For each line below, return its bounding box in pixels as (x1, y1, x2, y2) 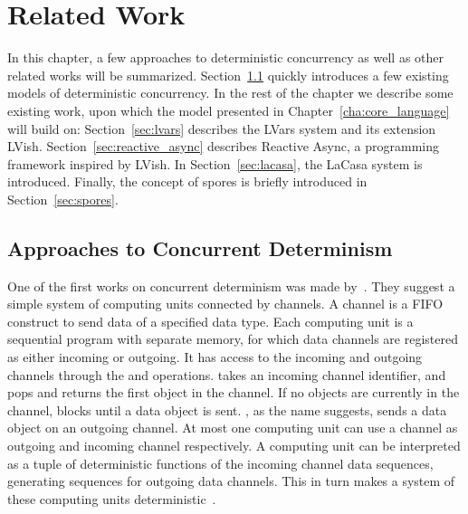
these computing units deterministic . (7, 489, 216, 508)
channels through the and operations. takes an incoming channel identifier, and (7, 365, 446, 384)
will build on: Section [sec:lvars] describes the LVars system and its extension (7, 119, 436, 138)
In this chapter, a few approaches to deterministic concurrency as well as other (7, 48, 444, 67)
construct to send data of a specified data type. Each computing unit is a (7, 311, 414, 330)
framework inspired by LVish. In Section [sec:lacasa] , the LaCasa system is (7, 154, 423, 173)
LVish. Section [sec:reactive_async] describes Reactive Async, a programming (7, 137, 439, 156)
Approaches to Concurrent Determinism (7, 233, 393, 262)
